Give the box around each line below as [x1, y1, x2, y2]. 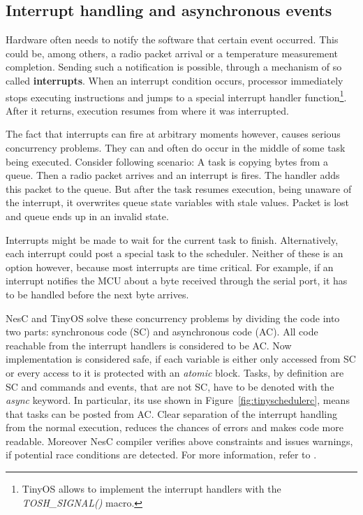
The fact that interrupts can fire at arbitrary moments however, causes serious [6, 126, 341, 141]
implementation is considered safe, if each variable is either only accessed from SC [6, 351, 356, 366]
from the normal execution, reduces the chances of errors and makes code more [6, 420, 343, 435]
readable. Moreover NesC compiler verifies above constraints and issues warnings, [6, 433, 353, 448]
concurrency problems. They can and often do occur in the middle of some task [6, 140, 346, 155]
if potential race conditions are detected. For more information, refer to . [6, 447, 317, 462]
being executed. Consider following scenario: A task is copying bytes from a [6, 154, 329, 168]
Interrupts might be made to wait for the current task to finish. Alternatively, [6, 232, 339, 247]
